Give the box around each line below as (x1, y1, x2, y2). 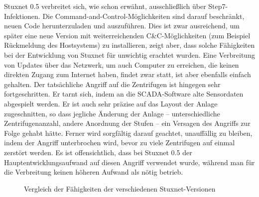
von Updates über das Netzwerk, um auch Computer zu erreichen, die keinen (4, 59, 239, 70)
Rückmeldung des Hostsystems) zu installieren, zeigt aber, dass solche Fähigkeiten (4, 40, 255, 50)
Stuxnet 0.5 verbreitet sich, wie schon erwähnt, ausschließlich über (4, 1, 206, 11)
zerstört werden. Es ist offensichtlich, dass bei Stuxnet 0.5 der (4, 147, 192, 157)
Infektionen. (4, 10, 40, 21)
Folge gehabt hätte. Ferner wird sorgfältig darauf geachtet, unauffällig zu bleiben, (4, 127, 253, 138)
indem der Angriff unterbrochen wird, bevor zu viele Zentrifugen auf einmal (4, 137, 235, 148)
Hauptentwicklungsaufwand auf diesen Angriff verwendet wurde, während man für (4, 157, 255, 167)
